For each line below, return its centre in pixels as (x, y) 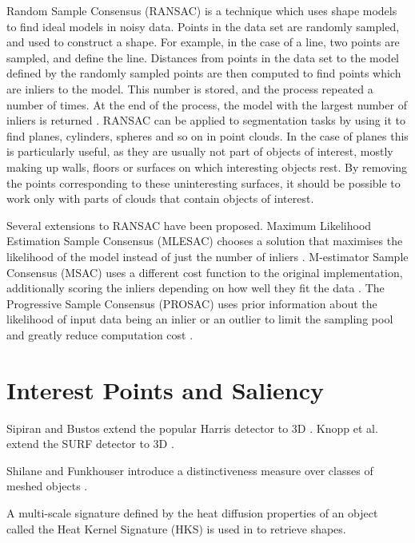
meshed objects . (47, 486)
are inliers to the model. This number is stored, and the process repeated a (190, 88)
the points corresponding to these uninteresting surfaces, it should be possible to (204, 182)
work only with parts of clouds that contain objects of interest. (160, 198)
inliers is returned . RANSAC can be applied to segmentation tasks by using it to (206, 120)
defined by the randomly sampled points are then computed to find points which (204, 73)
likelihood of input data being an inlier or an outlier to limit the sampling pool (200, 319)
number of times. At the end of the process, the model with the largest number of (207, 104)
